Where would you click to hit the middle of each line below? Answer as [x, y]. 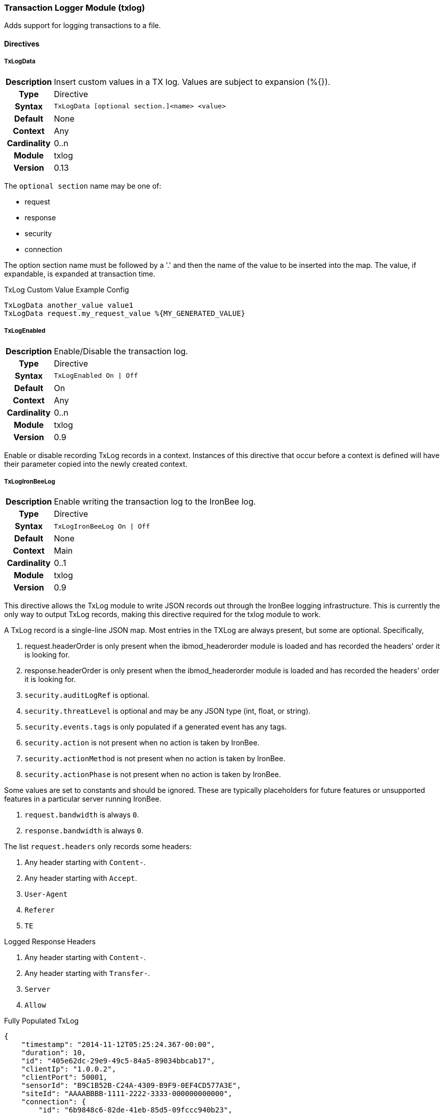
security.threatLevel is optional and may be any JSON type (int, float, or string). [168, 711]
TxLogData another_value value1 [69, 305]
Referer [40, 910]
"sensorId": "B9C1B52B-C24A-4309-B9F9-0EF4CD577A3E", [131, 1086]
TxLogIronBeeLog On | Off [102, 526]
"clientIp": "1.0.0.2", [69, 1069]
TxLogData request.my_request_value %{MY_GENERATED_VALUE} [125, 313]
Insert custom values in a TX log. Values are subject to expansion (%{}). [192, 82]
